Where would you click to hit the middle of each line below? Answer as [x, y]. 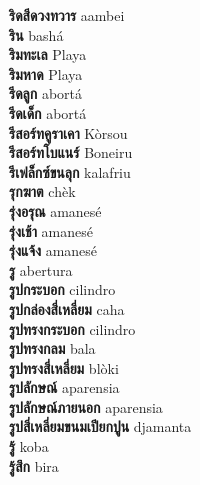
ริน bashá [36, 34]
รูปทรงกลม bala [52, 348]
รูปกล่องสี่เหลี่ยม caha [67, 308]
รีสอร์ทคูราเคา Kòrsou [68, 132]
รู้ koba [29, 446]
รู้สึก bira [34, 465]
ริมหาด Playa [46, 73]
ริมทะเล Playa [48, 54]
